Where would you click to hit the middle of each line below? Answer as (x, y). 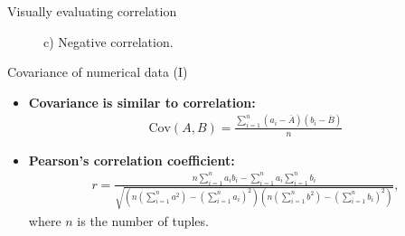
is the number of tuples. (143, 220)
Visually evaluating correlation (92, 11)
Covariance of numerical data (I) (98, 72)
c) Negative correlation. (108, 41)
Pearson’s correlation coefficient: (132, 160)
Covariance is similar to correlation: (142, 102)
